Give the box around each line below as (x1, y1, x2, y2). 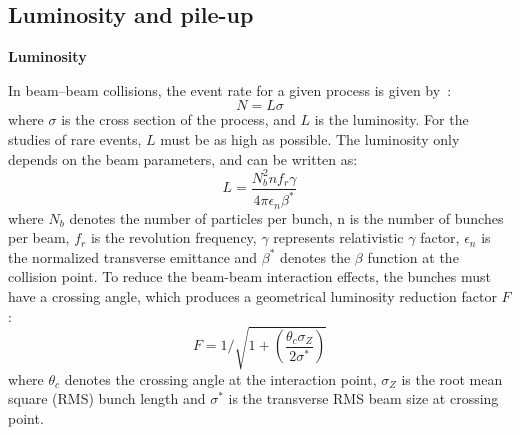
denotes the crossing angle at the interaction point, (64, 368, 377, 389)
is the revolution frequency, (90, 227, 257, 248)
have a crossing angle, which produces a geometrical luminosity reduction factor (8, 285, 497, 306)
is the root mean (401, 368, 503, 389)
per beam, (8, 227, 70, 248)
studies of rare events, (8, 128, 142, 149)
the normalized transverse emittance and (8, 246, 258, 267)
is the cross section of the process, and (61, 109, 296, 130)
